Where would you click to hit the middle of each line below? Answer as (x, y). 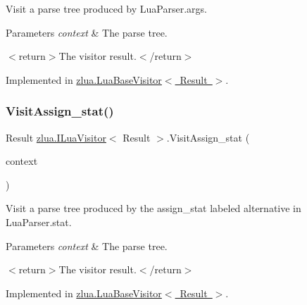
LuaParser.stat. (39, 222)
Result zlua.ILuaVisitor (56, 137)
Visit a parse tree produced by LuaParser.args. (106, 8)
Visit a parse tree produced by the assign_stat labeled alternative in (153, 208)
